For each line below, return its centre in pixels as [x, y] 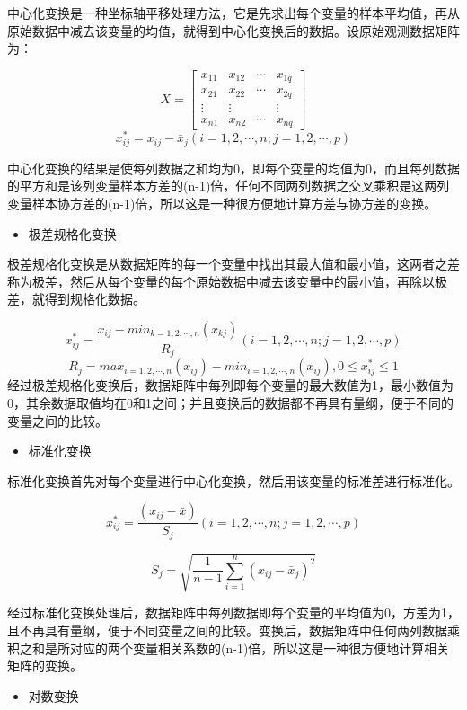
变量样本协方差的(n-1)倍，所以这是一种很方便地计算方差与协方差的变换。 [222, 203]
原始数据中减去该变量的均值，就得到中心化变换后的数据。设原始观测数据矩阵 [233, 30]
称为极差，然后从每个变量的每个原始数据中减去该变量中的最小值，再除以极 [227, 281]
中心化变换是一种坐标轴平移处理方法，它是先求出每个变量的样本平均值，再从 [233, 13]
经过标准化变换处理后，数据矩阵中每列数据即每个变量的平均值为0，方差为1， [233, 612]
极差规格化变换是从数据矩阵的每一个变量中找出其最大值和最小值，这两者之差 [233, 264]
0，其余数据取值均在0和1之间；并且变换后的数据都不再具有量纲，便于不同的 [230, 403]
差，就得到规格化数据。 [76, 299]
